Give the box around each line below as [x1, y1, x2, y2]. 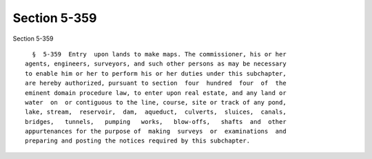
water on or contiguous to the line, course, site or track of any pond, [25, 98, 287, 106]
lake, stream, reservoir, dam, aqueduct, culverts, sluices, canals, [25, 108, 287, 116]
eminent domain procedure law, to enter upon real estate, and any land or [25, 89, 287, 96]
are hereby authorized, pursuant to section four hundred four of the [25, 79, 287, 87]
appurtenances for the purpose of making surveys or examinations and [25, 127, 287, 136]
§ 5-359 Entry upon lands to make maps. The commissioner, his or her [32, 50, 287, 58]
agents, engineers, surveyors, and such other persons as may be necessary [25, 60, 287, 68]
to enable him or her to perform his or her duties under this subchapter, [25, 70, 287, 77]
